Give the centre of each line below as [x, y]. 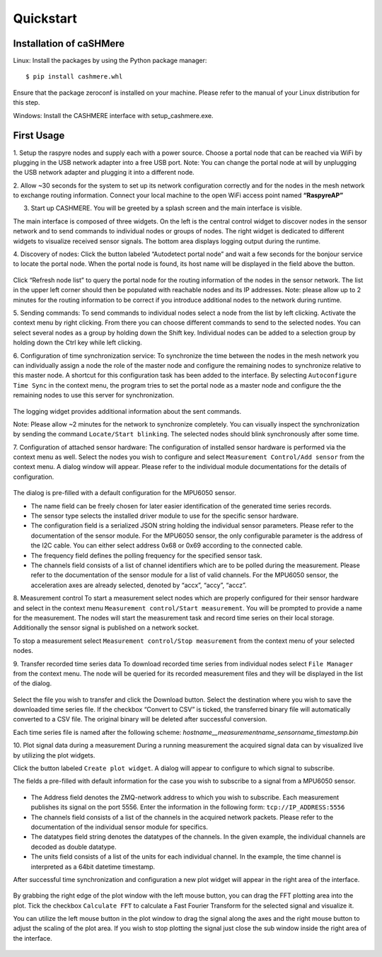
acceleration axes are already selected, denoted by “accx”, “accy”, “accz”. [139, 585]
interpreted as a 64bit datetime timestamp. [93, 866]
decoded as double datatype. [74, 847]
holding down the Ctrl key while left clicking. [77, 342]
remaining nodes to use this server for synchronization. [94, 395]
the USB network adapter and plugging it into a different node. [104, 173]
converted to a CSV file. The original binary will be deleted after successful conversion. [140, 719]
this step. [27, 103]
